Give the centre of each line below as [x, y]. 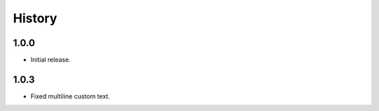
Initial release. [51, 60]
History [35, 18]
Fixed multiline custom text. [70, 96]
